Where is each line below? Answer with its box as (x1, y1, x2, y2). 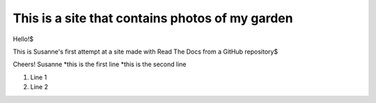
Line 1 (30, 73, 47, 81)
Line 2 (30, 83, 49, 91)
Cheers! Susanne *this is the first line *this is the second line (13, 60, 187, 69)
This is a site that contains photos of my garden (13, 10, 293, 26)
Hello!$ (13, 35, 34, 43)
